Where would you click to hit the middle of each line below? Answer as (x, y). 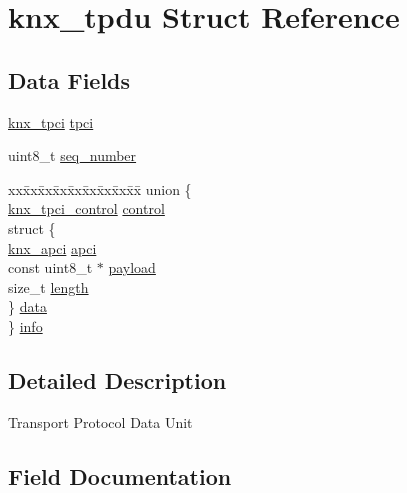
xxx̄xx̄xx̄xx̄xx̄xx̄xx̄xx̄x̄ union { (100, 188)
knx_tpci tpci (51, 121)
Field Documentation (120, 475)
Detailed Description (117, 379)
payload (132, 267)
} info (25, 325)
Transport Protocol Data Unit (100, 421)
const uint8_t (50, 267)
